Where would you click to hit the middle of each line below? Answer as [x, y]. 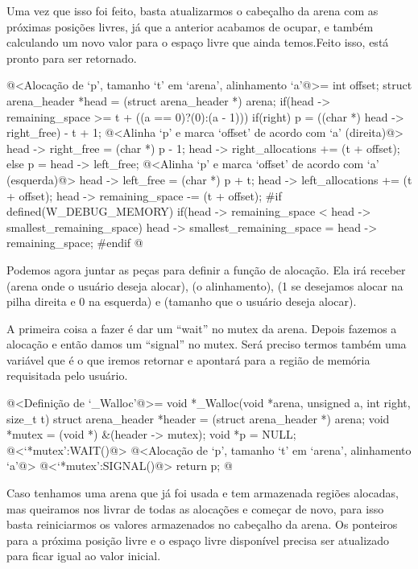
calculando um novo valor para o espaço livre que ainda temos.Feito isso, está [198, 42]
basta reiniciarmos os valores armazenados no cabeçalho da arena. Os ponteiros [202, 524]
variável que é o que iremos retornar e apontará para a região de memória [188, 359]
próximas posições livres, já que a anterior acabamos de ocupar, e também [190, 26]
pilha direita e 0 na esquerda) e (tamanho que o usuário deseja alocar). [182, 301]
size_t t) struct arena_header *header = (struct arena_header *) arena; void [198, 418]
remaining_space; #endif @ [75, 243]
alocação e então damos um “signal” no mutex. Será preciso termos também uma [207, 344]
